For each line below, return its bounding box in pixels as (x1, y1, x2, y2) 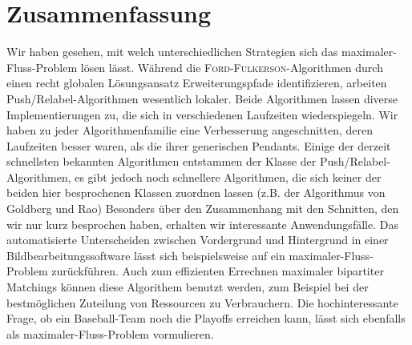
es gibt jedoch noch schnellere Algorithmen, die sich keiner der (75, 168, 382, 185)
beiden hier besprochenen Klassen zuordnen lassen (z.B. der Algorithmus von (6, 184, 386, 201)
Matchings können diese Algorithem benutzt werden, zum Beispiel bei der (6, 279, 369, 295)
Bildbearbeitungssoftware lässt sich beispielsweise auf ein (6, 247, 285, 263)
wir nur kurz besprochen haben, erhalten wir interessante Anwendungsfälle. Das (6, 215, 398, 232)
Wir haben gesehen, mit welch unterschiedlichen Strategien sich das (6, 43, 338, 60)
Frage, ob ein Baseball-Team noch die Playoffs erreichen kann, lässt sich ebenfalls (6, 310, 406, 327)
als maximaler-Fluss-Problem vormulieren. (6, 325, 214, 342)
